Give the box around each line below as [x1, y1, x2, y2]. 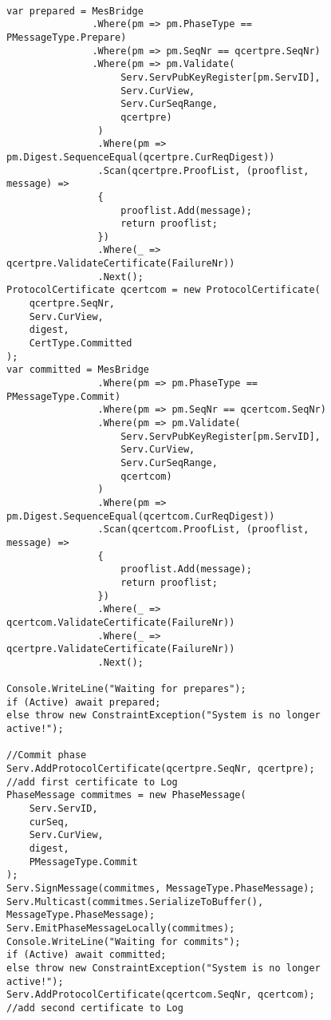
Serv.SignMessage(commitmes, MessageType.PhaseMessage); [6, 882, 315, 894]
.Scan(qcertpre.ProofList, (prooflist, [97, 164, 309, 176]
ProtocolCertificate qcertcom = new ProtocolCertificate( [6, 284, 321, 296]
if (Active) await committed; [6, 949, 167, 961]
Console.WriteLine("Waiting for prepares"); [6, 683, 246, 695]
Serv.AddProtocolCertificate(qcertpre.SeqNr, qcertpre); [6, 763, 315, 775]
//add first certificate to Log [6, 776, 178, 788]
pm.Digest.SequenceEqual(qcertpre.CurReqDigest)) [6, 151, 275, 163]
